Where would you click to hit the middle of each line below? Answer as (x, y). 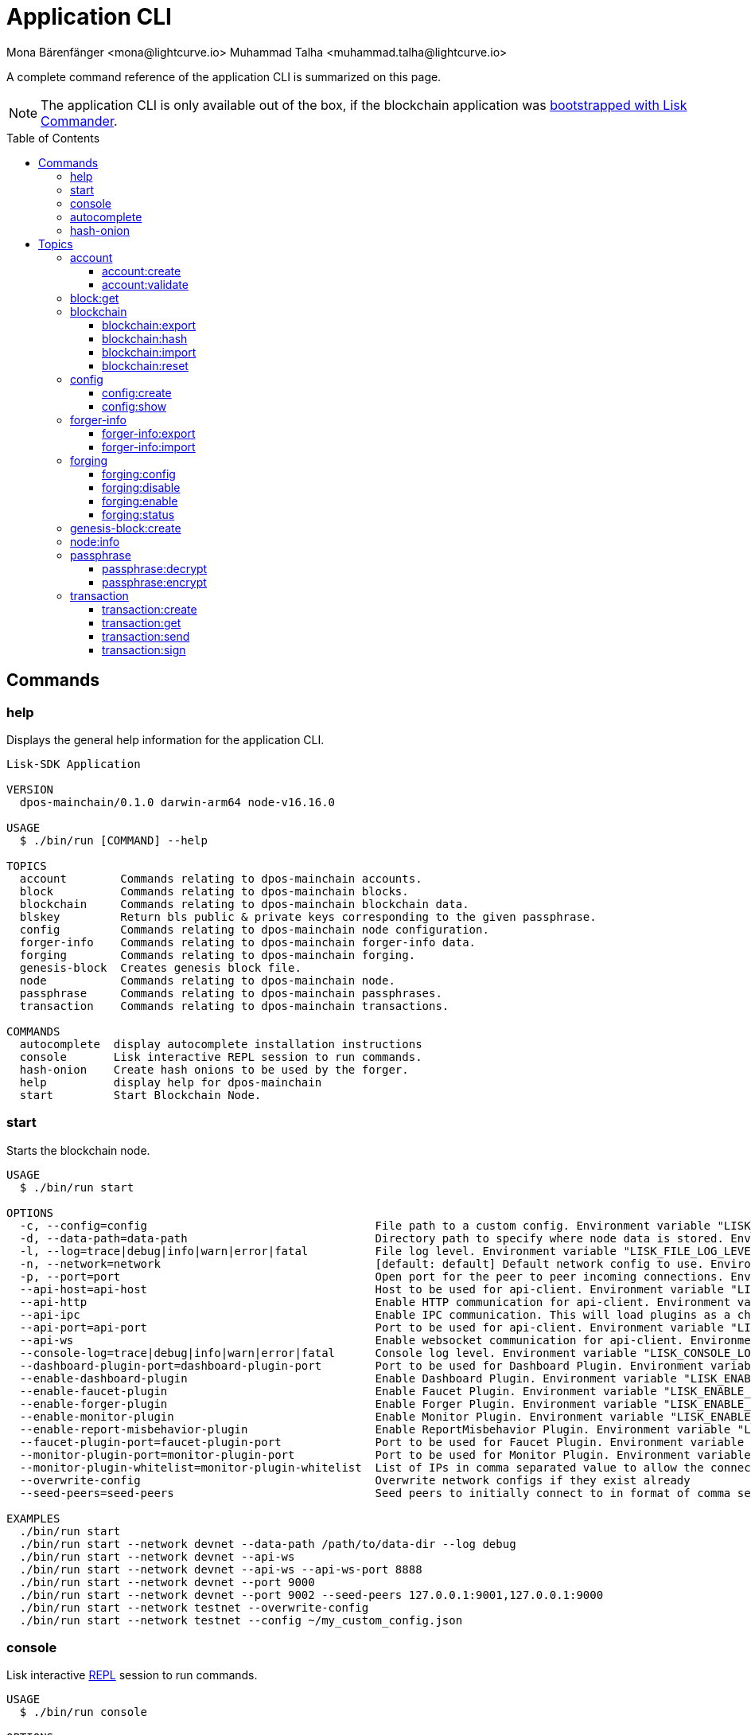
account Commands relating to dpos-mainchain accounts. (221, 878)
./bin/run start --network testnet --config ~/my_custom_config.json (241, 1620)
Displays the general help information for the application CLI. (165, 739)
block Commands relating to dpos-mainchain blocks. (214, 891)
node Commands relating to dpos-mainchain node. (207, 980)
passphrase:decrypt (155, 568)
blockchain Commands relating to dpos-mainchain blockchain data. (244, 904)
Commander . (79, 121)
